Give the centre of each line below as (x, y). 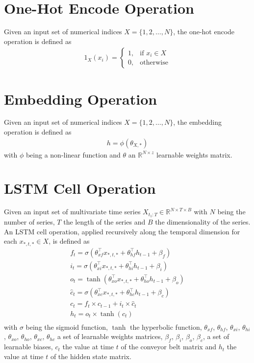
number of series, (29, 222)
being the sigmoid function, (67, 327)
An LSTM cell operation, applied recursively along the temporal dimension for (122, 231)
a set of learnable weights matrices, (110, 336)
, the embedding (198, 122)
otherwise (154, 63)
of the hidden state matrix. (91, 356)
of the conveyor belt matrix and (168, 347)
